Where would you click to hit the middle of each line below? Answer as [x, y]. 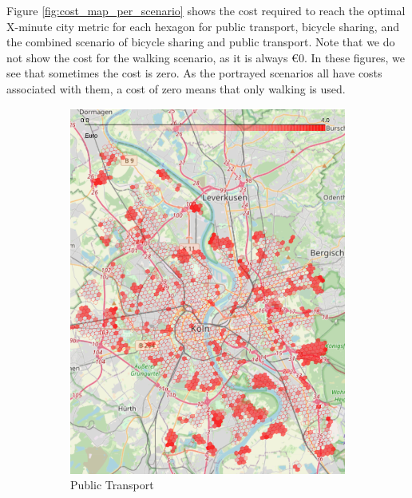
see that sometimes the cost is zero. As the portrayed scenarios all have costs [194, 73]
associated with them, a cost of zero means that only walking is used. [176, 88]
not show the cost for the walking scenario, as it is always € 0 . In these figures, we [206, 57]
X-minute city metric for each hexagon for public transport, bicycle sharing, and [203, 26]
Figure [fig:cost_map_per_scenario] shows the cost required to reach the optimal [206, 10]
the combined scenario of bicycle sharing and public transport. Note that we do [201, 42]
